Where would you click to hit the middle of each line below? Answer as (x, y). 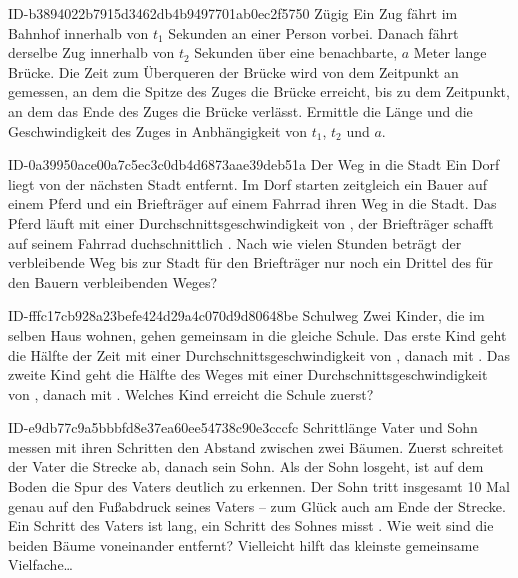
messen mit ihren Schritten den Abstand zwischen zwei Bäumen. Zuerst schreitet (256, 446)
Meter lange (450, 52)
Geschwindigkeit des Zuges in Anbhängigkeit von (157, 130)
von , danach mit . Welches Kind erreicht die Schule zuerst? (191, 393)
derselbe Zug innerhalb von (91, 52)
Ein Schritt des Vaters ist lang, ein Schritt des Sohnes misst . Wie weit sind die (251, 525)
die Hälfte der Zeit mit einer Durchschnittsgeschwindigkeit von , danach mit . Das (259, 354)
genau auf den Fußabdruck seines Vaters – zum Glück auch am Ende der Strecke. (257, 505)
